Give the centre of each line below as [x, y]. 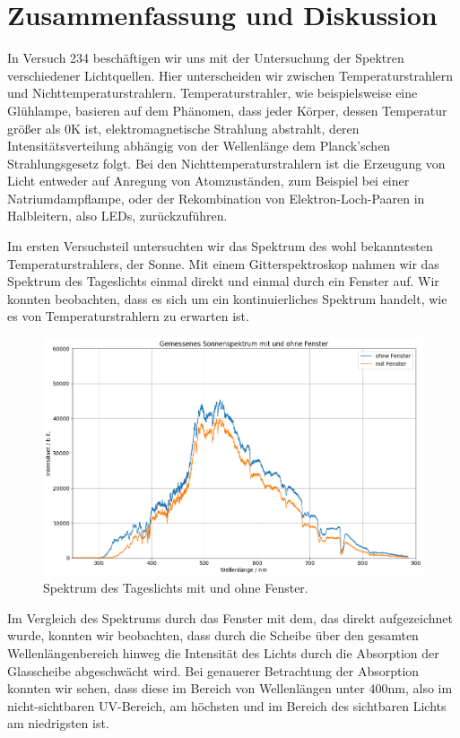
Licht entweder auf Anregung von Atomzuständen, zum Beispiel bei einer [208, 181]
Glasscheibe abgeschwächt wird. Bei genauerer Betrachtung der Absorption [213, 670]
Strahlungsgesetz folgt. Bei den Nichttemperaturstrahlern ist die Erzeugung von [226, 163]
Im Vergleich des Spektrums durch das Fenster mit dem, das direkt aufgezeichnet [230, 617]
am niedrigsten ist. [58, 723]
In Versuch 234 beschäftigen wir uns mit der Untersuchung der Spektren [206, 58]
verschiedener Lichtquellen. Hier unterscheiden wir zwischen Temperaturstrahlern [230, 75]
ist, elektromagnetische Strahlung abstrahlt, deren [222, 128]
